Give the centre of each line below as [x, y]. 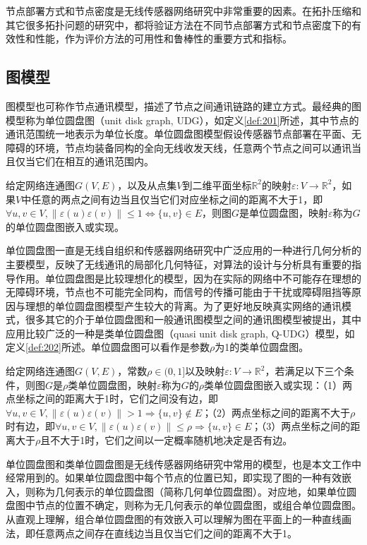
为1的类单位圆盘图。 [262, 347]
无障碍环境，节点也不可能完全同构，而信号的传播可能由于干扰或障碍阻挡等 [179, 292]
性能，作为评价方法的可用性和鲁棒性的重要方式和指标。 [163, 38]
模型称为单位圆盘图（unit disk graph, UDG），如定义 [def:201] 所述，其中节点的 [182, 120]
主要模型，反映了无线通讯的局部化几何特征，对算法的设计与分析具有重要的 [179, 264]
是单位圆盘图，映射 [284, 213]
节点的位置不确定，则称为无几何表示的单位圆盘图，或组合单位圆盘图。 [198, 505]
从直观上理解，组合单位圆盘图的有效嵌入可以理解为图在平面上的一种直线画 [179, 519]
